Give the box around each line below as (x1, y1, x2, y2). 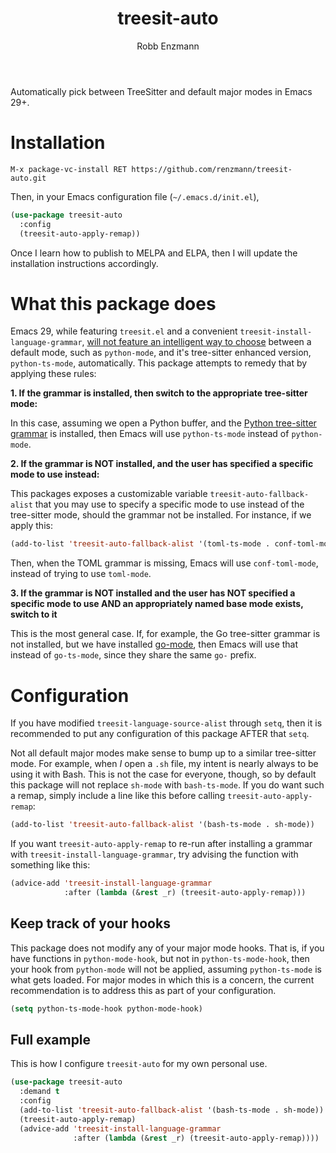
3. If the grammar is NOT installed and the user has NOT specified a (10, 587, 296, 599)
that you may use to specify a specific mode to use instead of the (34, 498, 305, 511)
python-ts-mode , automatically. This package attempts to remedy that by (10, 357, 308, 369)
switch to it (10, 608, 58, 621)
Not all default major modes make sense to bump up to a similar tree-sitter (10, 747, 317, 759)
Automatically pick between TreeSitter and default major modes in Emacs (10, 85, 313, 97)
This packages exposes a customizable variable (10, 488, 208, 500)
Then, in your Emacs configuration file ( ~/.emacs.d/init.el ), (10, 190, 260, 202)
